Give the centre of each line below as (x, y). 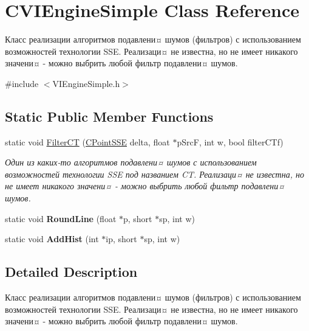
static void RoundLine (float (61, 218)
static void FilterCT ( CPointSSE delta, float (87, 141)
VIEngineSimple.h (86, 83)
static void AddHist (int (52, 239)
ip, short (121, 239)
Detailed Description (71, 272)
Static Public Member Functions (109, 116)
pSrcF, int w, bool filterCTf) (230, 141)
